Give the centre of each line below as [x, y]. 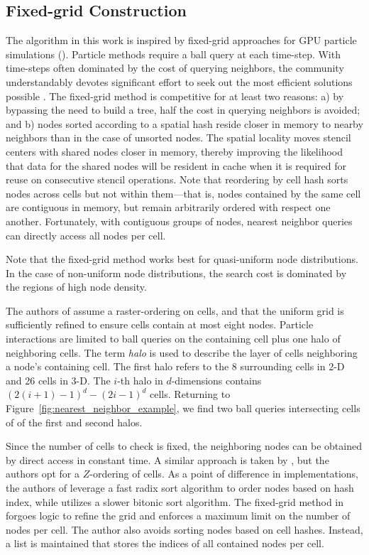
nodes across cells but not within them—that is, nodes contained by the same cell [183, 193]
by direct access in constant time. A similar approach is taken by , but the [167, 459]
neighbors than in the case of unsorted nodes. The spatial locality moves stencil [178, 138]
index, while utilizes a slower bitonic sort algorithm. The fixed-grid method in [175, 501]
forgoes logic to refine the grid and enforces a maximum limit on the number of [178, 516]
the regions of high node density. [76, 287]
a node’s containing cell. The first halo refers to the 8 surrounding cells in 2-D [175, 366]
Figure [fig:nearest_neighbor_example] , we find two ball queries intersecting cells [183, 408]
